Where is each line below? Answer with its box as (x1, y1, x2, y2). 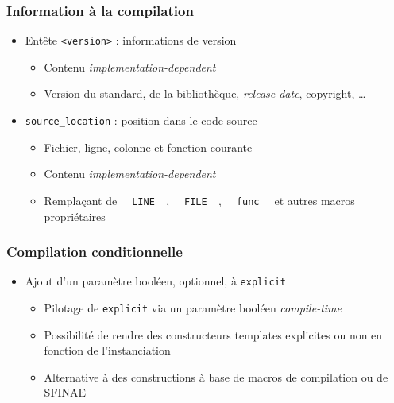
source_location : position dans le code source (25, 112, 257, 129)
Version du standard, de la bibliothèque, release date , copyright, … (44, 85, 366, 102)
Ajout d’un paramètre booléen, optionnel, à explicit (25, 273, 286, 289)
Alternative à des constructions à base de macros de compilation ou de (44, 368, 388, 385)
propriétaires (44, 207, 106, 224)
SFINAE (44, 384, 87, 401)
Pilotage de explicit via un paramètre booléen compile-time (44, 300, 342, 316)
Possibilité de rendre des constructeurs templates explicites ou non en (44, 326, 383, 343)
